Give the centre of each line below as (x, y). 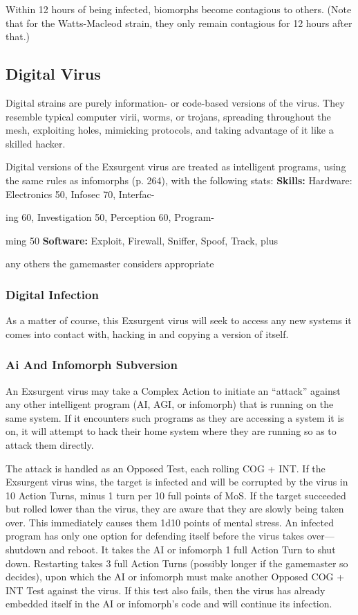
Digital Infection (52, 294)
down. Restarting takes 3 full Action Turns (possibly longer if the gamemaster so (177, 563)
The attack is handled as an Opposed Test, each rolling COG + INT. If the (166, 468)
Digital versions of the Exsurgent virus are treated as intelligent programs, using (176, 167)
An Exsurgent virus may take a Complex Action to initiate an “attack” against (173, 390)
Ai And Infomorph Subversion (92, 365)
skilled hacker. (36, 143)
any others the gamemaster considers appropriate (110, 264)
